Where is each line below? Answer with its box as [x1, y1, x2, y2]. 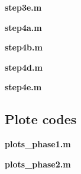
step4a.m [5, 21, 42, 33]
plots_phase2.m [5, 157, 71, 170]
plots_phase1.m [5, 138, 71, 150]
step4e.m [5, 81, 42, 93]
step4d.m [5, 61, 43, 73]
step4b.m [5, 41, 43, 53]
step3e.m [5, 1, 42, 13]
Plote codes [5, 110, 77, 128]
